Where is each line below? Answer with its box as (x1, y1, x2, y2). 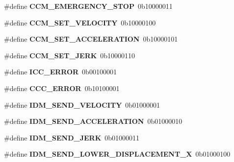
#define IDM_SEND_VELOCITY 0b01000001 (4, 99, 160, 110)
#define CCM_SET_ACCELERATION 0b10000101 (4, 34, 178, 44)
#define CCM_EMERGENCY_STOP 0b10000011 (4, 1, 173, 11)
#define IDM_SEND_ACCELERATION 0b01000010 (4, 116, 182, 126)
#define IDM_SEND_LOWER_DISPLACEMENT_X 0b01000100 (4, 149, 231, 159)
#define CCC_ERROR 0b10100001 (4, 83, 120, 93)
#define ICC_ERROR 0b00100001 (4, 67, 117, 77)
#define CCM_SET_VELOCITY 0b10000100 (4, 17, 156, 27)
